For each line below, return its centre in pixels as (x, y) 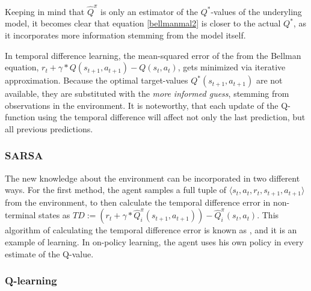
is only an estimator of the (149, 11)
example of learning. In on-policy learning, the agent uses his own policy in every (154, 241)
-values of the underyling (256, 11)
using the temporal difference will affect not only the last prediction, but (171, 117)
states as (54, 215)
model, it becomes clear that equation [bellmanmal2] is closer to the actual (143, 23)
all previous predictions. (49, 128)
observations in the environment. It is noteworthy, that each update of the (142, 105)
